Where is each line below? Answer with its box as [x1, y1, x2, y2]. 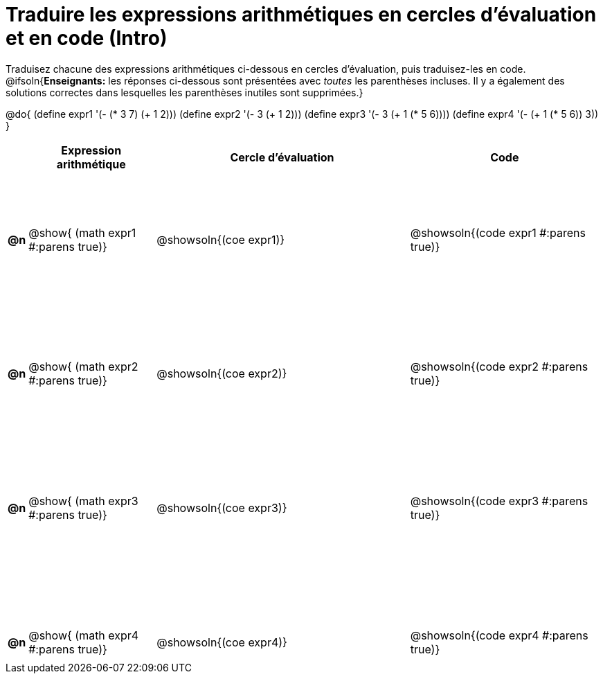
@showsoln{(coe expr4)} [156, 635, 287, 649]
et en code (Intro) [6, 26, 168, 50]
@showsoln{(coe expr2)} [156, 367, 287, 381]
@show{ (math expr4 [28, 628, 139, 642]
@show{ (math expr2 [28, 360, 138, 374]
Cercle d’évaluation [230, 150, 334, 164]
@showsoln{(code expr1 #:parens [410, 225, 586, 240]
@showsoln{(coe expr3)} [156, 500, 287, 515]
